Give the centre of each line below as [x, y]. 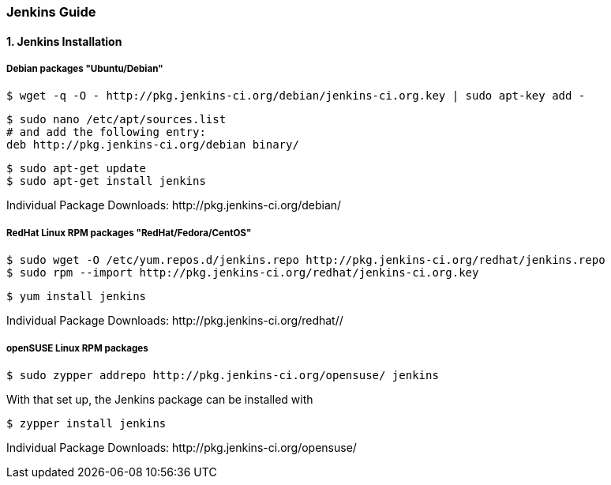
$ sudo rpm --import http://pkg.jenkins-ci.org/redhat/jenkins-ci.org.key [243, 273]
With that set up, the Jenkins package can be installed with [160, 399]
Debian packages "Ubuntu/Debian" [85, 69]
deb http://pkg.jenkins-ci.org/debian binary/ [153, 145]
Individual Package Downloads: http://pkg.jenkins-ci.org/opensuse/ [182, 447]
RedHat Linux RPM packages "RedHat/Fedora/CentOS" [129, 233]
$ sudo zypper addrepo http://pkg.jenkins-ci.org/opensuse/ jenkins [223, 375]
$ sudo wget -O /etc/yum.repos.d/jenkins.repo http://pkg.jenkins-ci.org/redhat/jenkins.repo [306, 260]
